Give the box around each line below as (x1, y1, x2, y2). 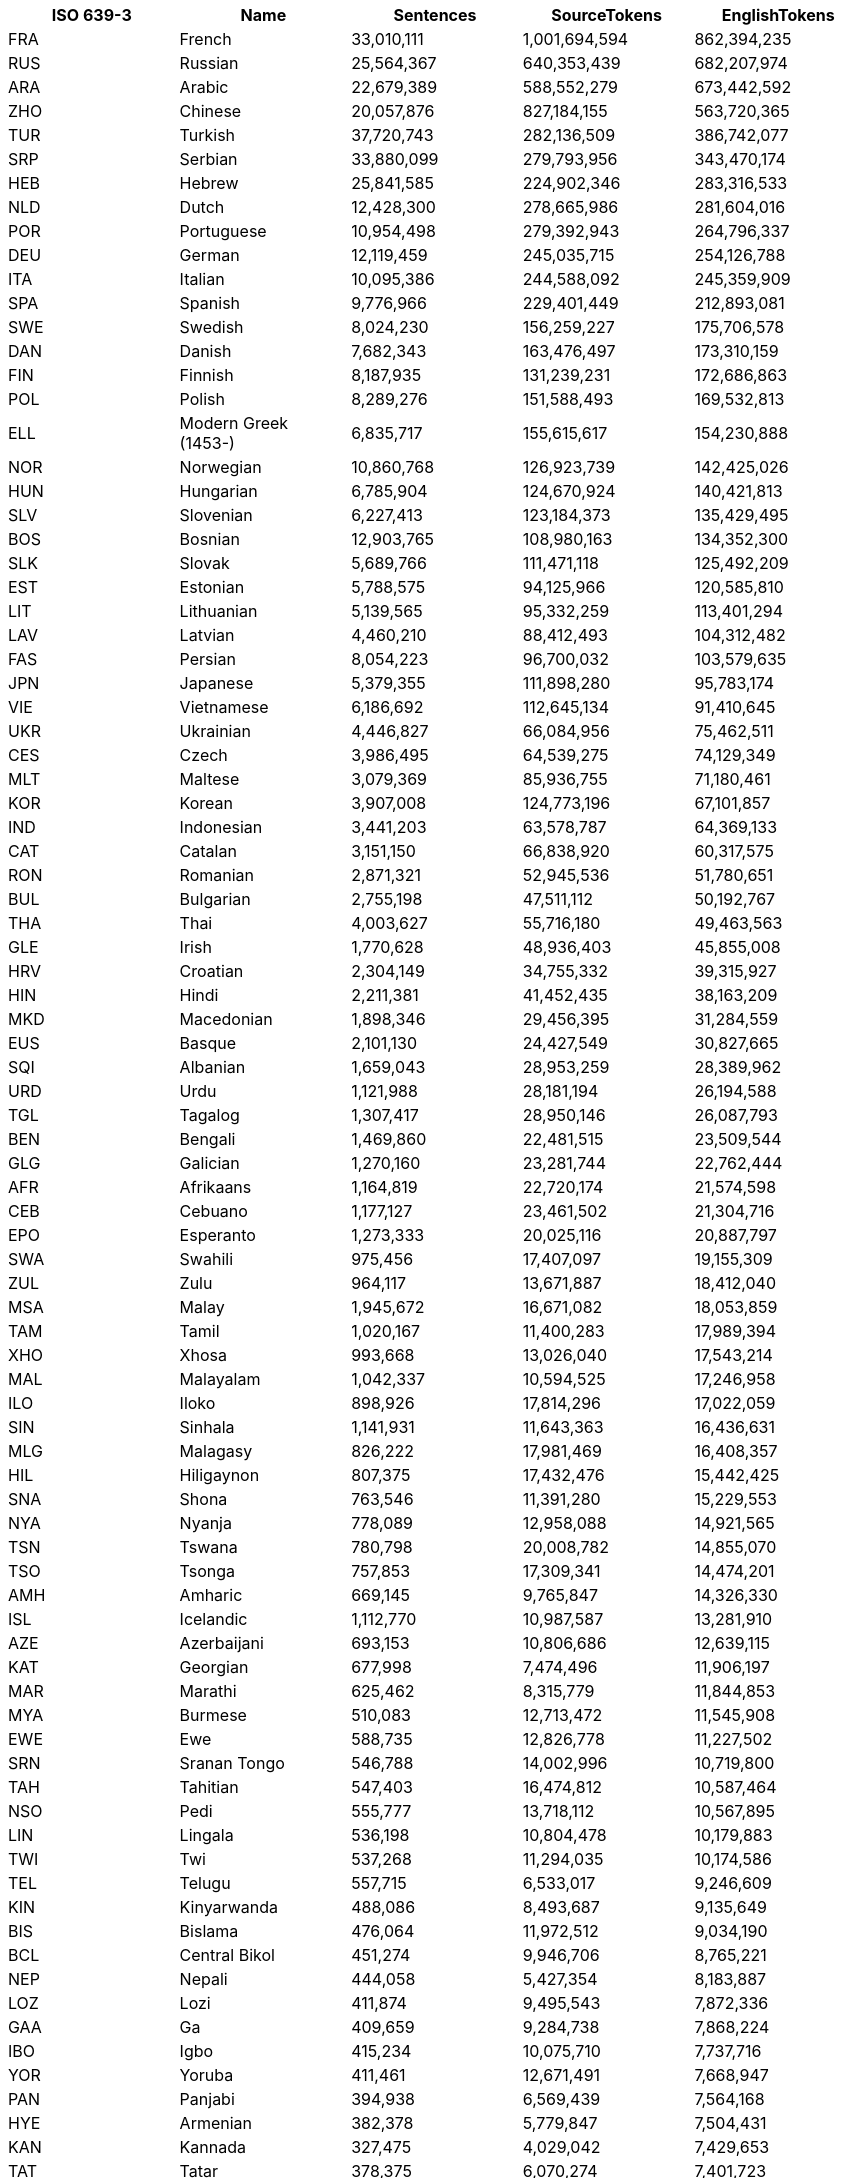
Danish (179, 341, 232, 361)
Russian (179, 53, 239, 73)
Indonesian (179, 817, 263, 837)
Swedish (179, 317, 244, 337)
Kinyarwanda (179, 1897, 279, 1917)
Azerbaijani (179, 1633, 264, 1653)
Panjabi (179, 2089, 235, 2109)
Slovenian (179, 505, 253, 525)
